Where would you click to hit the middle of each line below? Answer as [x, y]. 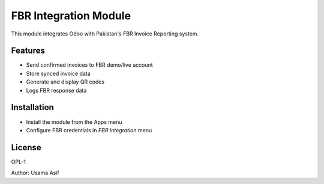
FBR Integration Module [71, 16]
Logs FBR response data [56, 90]
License [26, 147]
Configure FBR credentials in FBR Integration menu [89, 130]
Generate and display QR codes [65, 82]
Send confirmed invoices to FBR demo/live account [89, 65]
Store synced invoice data [58, 73]
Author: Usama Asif [35, 173]
